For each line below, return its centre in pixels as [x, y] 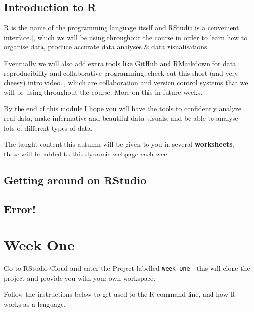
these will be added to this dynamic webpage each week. [88, 153]
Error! [20, 209]
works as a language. [35, 303]
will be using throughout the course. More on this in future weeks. [103, 92]
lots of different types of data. [48, 127]
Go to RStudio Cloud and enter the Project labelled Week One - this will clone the [127, 268]
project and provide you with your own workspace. [80, 278]
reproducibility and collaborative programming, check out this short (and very [121, 73]
